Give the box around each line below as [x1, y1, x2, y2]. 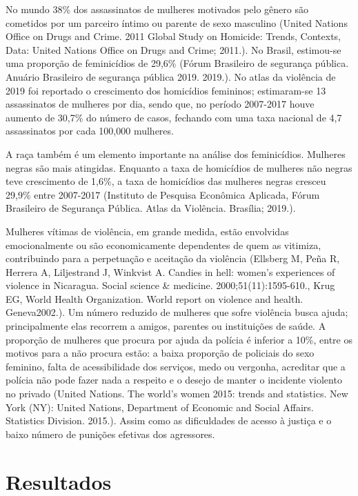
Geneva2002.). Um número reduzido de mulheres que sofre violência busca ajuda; [6, 305, 348, 319]
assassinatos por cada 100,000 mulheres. [6, 123, 174, 138]
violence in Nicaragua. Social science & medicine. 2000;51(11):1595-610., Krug [6, 278, 335, 292]
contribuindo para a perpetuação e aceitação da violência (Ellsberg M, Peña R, [6, 251, 340, 266]
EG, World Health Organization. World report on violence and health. [6, 291, 304, 306]
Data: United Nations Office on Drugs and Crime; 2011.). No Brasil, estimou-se [6, 42, 341, 57]
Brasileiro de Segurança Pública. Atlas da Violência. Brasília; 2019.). [6, 201, 296, 215]
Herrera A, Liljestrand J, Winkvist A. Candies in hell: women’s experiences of [6, 264, 335, 279]
